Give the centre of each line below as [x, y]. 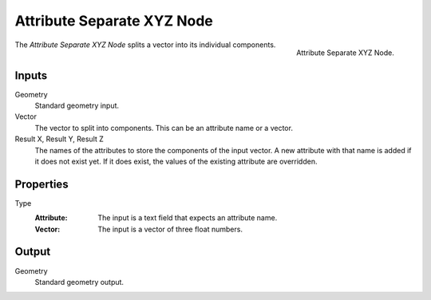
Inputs [31, 75]
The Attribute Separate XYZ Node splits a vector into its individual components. [145, 45]
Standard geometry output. [79, 282]
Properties [42, 184]
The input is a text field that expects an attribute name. [188, 218]
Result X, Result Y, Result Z [59, 139]
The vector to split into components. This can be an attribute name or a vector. [164, 128]
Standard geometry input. [77, 106]
